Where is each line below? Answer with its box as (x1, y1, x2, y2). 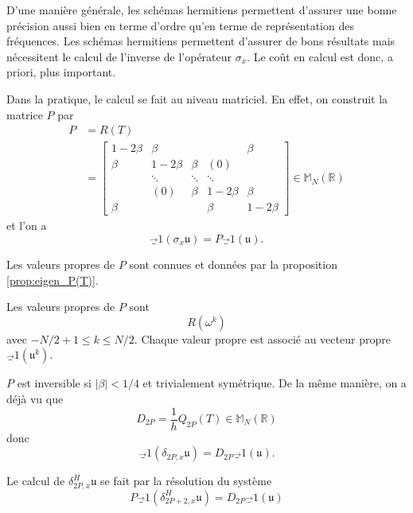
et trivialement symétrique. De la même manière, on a (142, 375, 407, 391)
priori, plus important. (6, 64, 116, 80)
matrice (6, 106, 43, 122)
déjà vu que (6, 390, 64, 406)
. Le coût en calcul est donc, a (247, 48, 393, 64)
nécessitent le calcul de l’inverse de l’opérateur (6, 48, 232, 64)
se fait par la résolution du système (100, 472, 272, 489)
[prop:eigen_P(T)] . (6, 271, 99, 288)
